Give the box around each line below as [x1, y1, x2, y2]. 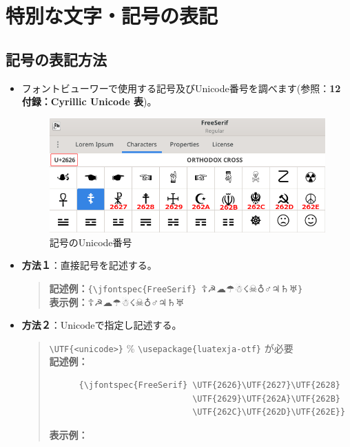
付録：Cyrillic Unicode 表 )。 [21, 94, 157, 109]
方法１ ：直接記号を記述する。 [21, 258, 157, 272]
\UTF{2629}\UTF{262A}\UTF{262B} [192, 393, 340, 404]
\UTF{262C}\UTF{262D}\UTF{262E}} [192, 407, 346, 417]
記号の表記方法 [6, 48, 107, 69]
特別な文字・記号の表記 [6, 1, 218, 30]
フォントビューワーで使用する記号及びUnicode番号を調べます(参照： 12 [21, 80, 341, 95]
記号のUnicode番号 [49, 235, 132, 249]
